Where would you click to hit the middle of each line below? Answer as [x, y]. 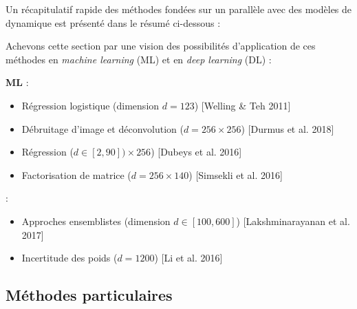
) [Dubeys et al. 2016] [196, 152]
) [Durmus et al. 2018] [288, 128]
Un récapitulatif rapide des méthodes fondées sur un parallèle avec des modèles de [179, 9]
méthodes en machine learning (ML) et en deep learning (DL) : [139, 59]
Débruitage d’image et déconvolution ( [102, 128]
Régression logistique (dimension [90, 105]
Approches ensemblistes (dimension [96, 221]
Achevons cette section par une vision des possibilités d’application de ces [161, 46]
